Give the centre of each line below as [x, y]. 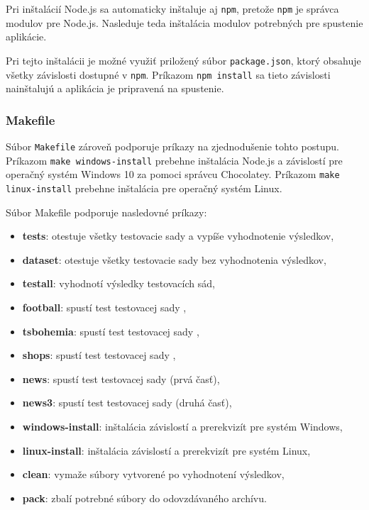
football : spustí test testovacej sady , [104, 307]
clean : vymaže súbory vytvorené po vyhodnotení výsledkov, [153, 474]
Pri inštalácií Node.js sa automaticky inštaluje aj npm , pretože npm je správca [172, 9]
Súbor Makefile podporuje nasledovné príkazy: [106, 212]
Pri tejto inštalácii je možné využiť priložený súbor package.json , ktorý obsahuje [183, 60]
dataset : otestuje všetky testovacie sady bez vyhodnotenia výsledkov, [174, 259]
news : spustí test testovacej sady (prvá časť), [121, 378]
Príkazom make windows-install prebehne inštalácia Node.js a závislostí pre [174, 160]
